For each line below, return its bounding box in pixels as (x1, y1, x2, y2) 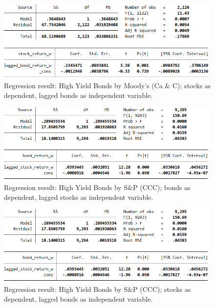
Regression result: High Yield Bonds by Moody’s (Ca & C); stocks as (4, 80, 211, 91)
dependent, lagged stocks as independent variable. (4, 192, 153, 202)
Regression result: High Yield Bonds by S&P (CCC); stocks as (4, 284, 191, 294)
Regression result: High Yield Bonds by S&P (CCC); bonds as (4, 182, 191, 192)
